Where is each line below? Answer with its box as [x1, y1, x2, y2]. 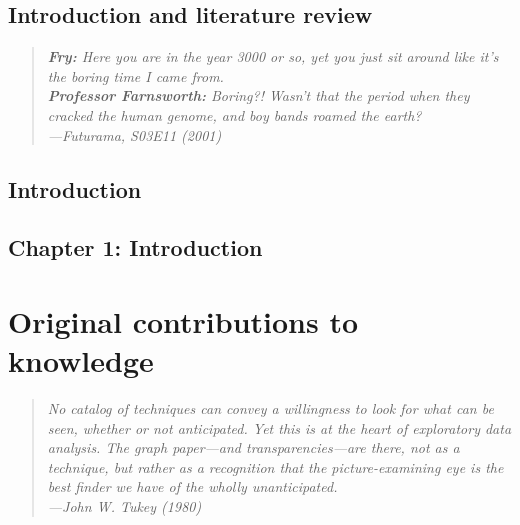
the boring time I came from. [47, 65, 224, 86]
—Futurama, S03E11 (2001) [47, 124, 222, 145]
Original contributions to [8, 300, 359, 341]
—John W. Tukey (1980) [47, 496, 202, 517]
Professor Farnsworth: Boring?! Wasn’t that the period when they [47, 85, 470, 106]
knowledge [8, 340, 154, 381]
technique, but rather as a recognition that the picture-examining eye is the [47, 456, 504, 477]
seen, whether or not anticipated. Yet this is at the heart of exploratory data [47, 417, 512, 438]
